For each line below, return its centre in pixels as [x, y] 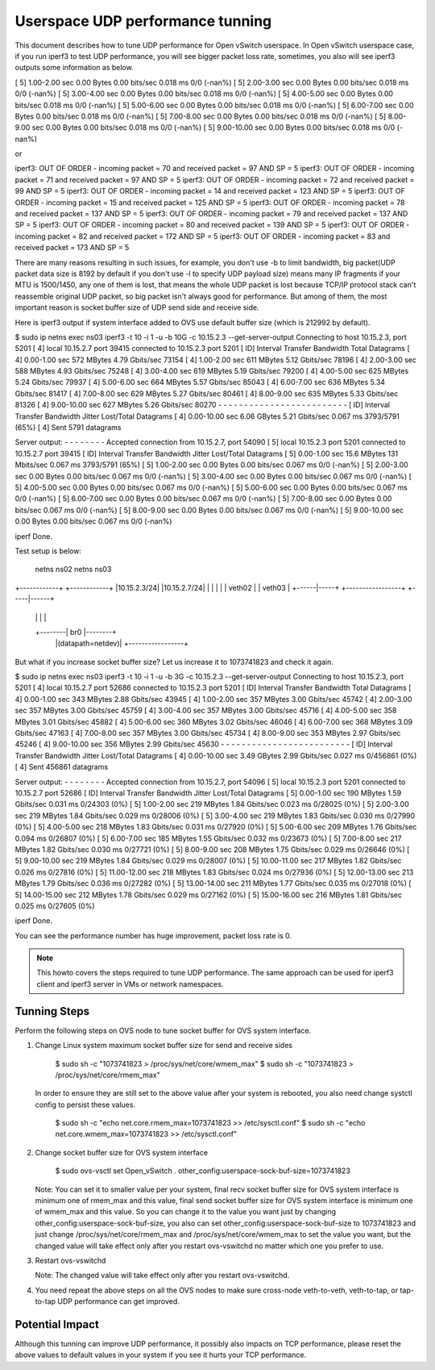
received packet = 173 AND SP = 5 [72, 248]
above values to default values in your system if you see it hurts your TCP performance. [160, 1355]
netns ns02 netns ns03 [73, 570]
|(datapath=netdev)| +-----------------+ [122, 643]
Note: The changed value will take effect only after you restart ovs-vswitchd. [162, 1276]
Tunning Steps [52, 1011]
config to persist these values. [85, 1105]
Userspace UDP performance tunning [143, 21]
